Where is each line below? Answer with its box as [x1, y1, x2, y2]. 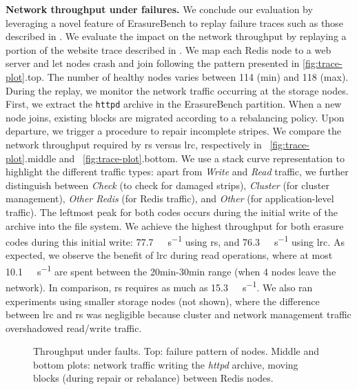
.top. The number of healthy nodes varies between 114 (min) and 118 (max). [25, 69, 349, 84]
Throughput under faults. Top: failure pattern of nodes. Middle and [33, 344, 319, 358]
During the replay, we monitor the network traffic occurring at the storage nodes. [6, 83, 349, 97]
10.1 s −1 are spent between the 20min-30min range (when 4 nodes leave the [6, 262, 336, 278]
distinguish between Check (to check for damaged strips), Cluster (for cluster [6, 177, 329, 192]
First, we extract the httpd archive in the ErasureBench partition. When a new [6, 97, 342, 111]
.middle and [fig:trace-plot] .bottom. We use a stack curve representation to [25, 150, 345, 165]
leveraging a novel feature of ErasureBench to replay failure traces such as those [6, 15, 343, 30]
